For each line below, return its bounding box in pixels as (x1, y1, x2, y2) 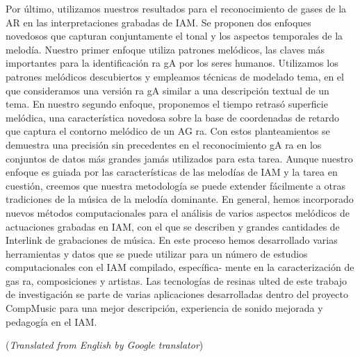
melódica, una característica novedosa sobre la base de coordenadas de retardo (6, 110, 340, 124)
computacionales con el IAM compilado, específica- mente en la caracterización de (6, 260, 354, 274)
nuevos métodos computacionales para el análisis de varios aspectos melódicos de (6, 205, 350, 219)
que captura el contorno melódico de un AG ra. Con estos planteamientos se (6, 124, 330, 138)
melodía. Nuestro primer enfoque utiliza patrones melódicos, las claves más (6, 42, 325, 56)
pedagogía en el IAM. (6, 314, 97, 329)
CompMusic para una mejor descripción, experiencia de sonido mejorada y (6, 301, 323, 315)
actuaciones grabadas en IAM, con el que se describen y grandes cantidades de (6, 219, 340, 233)
